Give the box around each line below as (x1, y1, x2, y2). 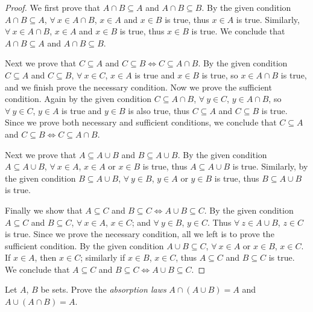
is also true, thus (128, 104, 190, 116)
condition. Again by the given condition (5, 92, 152, 105)
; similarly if (80, 251, 125, 264)
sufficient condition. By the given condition (5, 239, 164, 252)
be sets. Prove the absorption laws (40, 283, 166, 296)
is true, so (201, 68, 238, 81)
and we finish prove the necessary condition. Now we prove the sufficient (5, 80, 272, 93)
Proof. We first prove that (5, 1, 100, 13)
